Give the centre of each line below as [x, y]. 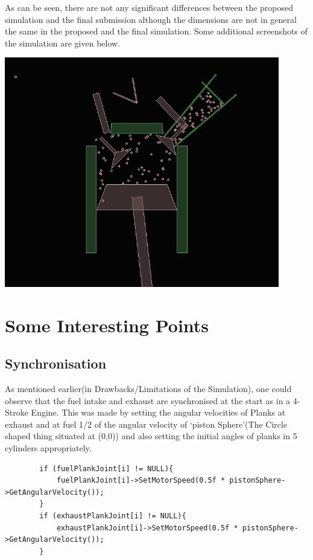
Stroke [17, 412]
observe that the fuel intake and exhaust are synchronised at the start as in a [148, 400]
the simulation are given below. [63, 43]
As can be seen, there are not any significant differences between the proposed [149, 7]
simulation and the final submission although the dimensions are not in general [151, 19]
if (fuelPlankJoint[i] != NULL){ [106, 468]
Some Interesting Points [107, 325]
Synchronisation [56, 363]
